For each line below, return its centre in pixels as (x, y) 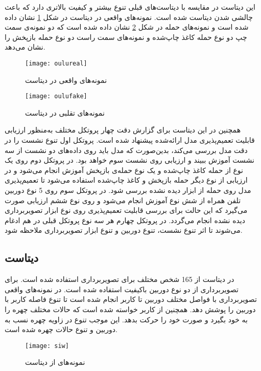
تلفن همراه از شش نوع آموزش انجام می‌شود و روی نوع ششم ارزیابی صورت (123, 200)
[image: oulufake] (56, 96)
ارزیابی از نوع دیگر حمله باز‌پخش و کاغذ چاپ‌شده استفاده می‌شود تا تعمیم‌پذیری (126, 180)
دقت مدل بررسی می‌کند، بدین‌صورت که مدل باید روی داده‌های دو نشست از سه (126, 150)
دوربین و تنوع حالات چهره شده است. (61, 329)
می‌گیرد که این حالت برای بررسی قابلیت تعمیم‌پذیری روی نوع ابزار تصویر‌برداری (126, 210)
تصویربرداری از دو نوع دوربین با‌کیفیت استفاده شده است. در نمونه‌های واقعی (122, 289)
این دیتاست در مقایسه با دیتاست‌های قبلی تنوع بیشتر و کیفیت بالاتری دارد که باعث (130, 7)
